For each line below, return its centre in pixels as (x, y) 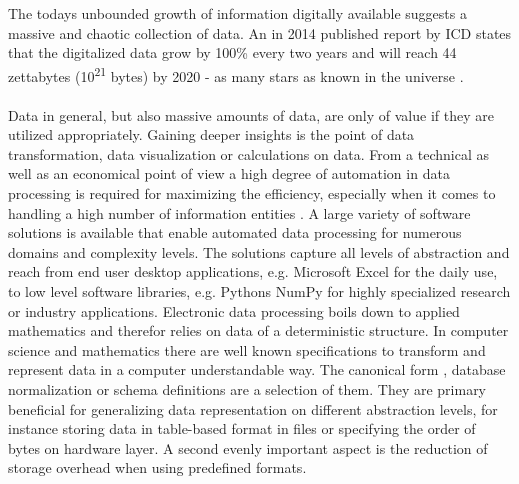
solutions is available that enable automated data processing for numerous (235, 232)
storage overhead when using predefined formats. (157, 467)
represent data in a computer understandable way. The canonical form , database (257, 369)
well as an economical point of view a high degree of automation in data (229, 173)
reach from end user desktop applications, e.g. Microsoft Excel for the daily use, (253, 271)
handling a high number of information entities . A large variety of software (239, 212)
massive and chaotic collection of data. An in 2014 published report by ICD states (260, 32)
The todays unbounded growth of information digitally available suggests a (237, 13)
